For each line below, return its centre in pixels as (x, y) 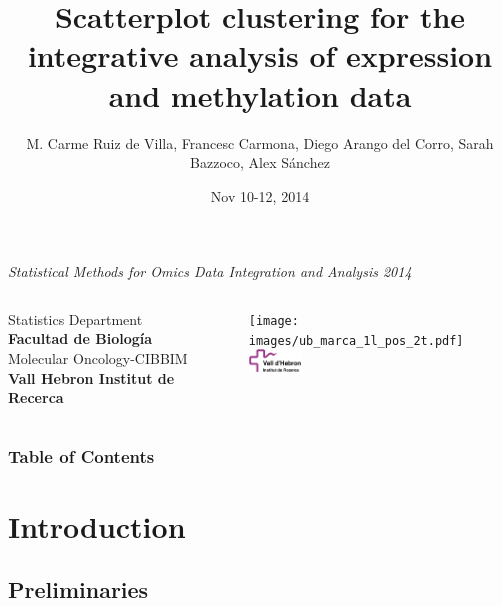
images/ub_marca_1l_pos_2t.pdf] (356, 340)
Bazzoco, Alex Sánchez (260, 162)
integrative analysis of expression (260, 55)
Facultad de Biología (80, 338)
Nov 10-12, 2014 (260, 195)
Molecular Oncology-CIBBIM (98, 358)
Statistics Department (75, 318)
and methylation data (260, 94)
